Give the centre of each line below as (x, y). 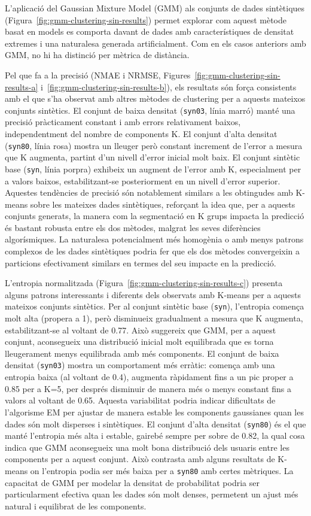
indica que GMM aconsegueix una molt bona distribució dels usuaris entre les (147, 447)
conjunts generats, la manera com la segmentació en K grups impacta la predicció (155, 216)
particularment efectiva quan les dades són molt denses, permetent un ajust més (152, 494)
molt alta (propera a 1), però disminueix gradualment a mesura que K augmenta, (154, 318)
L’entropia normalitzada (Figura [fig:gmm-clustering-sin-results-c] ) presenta (144, 283)
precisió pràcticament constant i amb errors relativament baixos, (123, 122)
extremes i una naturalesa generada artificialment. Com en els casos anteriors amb (155, 43)
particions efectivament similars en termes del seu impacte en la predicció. (141, 262)
